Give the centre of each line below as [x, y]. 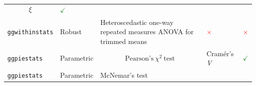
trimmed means [124, 41]
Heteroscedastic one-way [137, 22]
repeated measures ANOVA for [147, 32]
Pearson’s [139, 58]
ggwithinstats [31, 32]
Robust [71, 32]
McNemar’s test [124, 75]
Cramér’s [220, 53]
